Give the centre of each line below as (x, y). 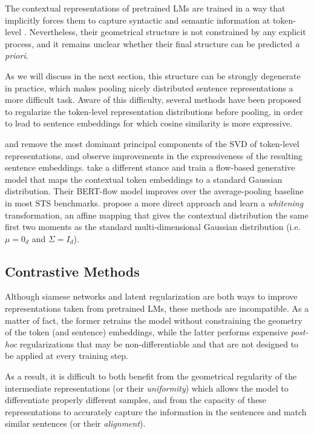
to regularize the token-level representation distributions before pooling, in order (154, 111)
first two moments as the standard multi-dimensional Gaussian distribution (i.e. (153, 227)
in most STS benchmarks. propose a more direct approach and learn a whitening (154, 202)
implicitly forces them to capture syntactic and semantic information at (138, 20)
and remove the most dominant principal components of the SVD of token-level (152, 143)
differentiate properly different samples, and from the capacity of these (136, 400)
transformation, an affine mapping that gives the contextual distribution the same (157, 215)
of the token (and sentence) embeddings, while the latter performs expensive (146, 332)
